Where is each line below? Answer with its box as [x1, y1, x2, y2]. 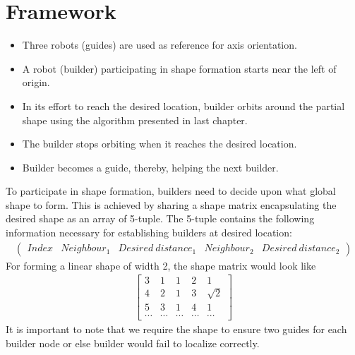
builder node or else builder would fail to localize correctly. [6, 335, 260, 350]
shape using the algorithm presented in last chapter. [22, 112, 248, 127]
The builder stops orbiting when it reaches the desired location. [22, 136, 297, 151]
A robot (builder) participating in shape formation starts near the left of [22, 61, 337, 76]
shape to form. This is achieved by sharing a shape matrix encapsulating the [6, 197, 337, 212]
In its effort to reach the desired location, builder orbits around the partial [22, 98, 345, 113]
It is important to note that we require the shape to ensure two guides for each [6, 322, 347, 336]
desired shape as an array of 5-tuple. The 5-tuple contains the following [6, 211, 315, 226]
